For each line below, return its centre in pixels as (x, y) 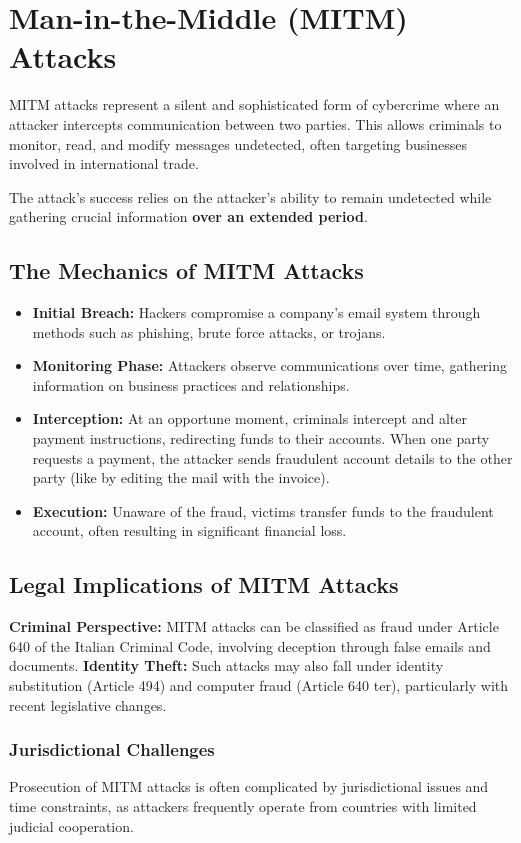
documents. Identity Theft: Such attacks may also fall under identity (226, 665)
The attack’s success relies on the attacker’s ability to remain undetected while (250, 196)
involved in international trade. (104, 163)
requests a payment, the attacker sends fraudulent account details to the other (272, 457)
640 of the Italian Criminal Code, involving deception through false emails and (250, 645)
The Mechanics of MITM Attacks (186, 270)
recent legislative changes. (88, 704)
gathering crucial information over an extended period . (188, 216)
